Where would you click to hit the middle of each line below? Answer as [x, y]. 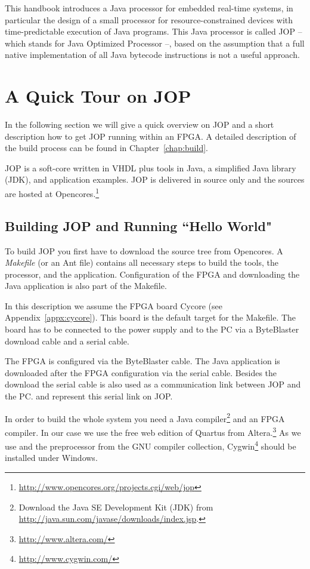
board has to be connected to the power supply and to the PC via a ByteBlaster [152, 329]
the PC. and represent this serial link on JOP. [89, 396]
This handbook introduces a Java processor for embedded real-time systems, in [149, 8]
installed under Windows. [51, 458]
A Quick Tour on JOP [98, 96]
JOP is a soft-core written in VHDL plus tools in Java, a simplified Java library [151, 167]
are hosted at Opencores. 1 [52, 193]
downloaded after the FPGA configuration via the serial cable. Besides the [141, 372]
